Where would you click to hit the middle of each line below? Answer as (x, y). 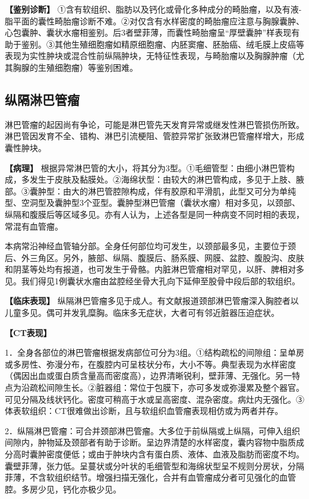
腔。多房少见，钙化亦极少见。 (63, 489)
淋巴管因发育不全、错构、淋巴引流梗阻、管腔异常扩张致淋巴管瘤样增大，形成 (154, 136)
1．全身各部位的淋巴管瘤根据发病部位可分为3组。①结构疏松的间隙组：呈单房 (154, 352)
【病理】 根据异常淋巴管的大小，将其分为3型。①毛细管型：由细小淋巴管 (146, 167)
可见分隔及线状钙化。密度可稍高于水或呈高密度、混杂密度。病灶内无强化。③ (154, 399)
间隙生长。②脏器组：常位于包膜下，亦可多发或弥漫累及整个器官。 (175, 387)
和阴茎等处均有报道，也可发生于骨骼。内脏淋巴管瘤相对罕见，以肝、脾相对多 (154, 269)
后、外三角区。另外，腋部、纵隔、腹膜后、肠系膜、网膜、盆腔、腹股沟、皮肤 (154, 257)
